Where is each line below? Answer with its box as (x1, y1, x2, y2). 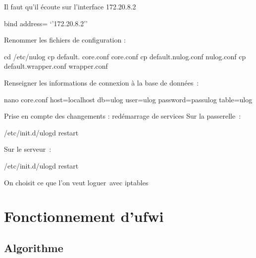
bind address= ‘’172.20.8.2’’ (4, 18, 88, 28)
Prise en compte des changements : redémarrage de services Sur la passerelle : (4, 111, 241, 121)
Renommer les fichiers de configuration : (4, 35, 126, 45)
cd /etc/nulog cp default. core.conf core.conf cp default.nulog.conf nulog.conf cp (4, 51, 246, 61)
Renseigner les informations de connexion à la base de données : (4, 77, 199, 87)
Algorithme (4, 240, 63, 255)
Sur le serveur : (4, 144, 51, 154)
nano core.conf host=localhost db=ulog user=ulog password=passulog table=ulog (4, 94, 253, 104)
